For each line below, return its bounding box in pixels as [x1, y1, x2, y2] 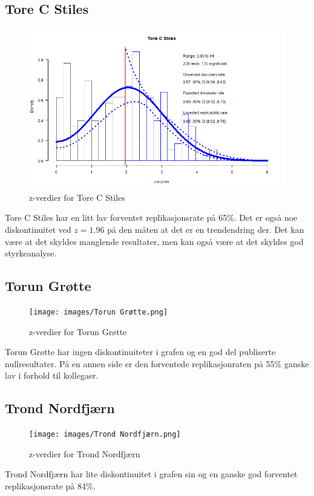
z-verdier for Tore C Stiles [29, 191, 125, 203]
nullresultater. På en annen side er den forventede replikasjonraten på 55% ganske [5, 357, 309, 370]
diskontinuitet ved [5, 223, 71, 235]
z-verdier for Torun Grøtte [29, 325, 127, 338]
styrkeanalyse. [5, 247, 57, 259]
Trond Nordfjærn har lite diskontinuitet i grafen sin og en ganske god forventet [5, 468, 298, 480]
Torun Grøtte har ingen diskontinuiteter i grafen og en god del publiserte [5, 345, 276, 358]
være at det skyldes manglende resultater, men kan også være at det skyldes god [5, 235, 304, 247]
